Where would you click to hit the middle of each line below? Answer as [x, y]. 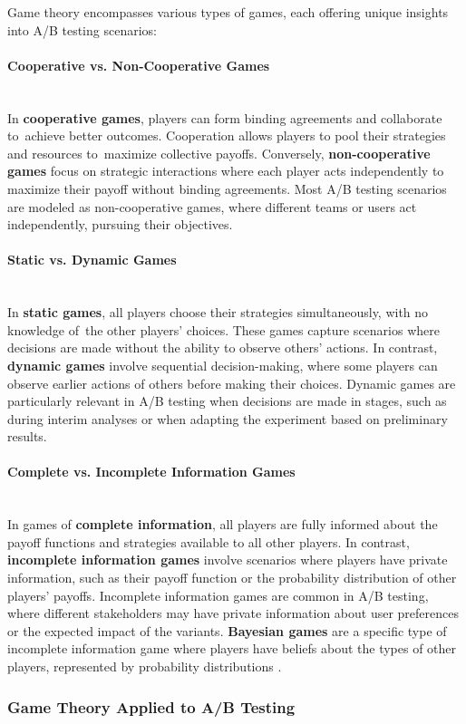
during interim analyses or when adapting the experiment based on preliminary [228, 418]
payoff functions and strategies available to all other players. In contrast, [209, 541]
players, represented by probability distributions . [145, 666]
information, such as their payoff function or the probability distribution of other [232, 578]
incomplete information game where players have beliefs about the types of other [232, 648]
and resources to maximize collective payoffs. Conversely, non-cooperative [219, 153]
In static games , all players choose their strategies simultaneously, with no [218, 312]
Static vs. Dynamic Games [92, 260]
